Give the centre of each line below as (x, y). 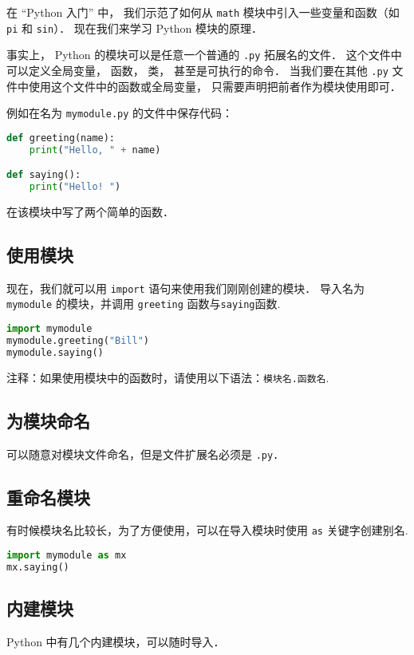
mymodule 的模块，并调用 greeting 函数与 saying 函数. (144, 304)
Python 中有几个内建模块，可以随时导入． (116, 642)
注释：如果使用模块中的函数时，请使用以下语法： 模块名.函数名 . (168, 377)
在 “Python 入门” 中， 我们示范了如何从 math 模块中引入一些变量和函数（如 (203, 12)
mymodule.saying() (55, 352)
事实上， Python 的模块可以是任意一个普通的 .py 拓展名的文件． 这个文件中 (204, 55)
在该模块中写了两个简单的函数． (90, 212)
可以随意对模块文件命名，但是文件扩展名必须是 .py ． (146, 454)
